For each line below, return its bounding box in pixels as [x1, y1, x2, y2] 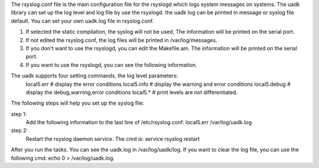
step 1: [11, 110, 27, 118]
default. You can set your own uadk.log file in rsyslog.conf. [11, 17, 154, 24]
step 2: [11, 127, 28, 134]
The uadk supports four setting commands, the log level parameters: [11, 72, 178, 79]
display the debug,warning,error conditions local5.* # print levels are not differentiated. [25, 89, 238, 96]
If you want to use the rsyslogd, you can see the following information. [25, 61, 197, 68]
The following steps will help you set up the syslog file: [11, 99, 145, 106]
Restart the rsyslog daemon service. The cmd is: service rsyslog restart [25, 135, 200, 142]
